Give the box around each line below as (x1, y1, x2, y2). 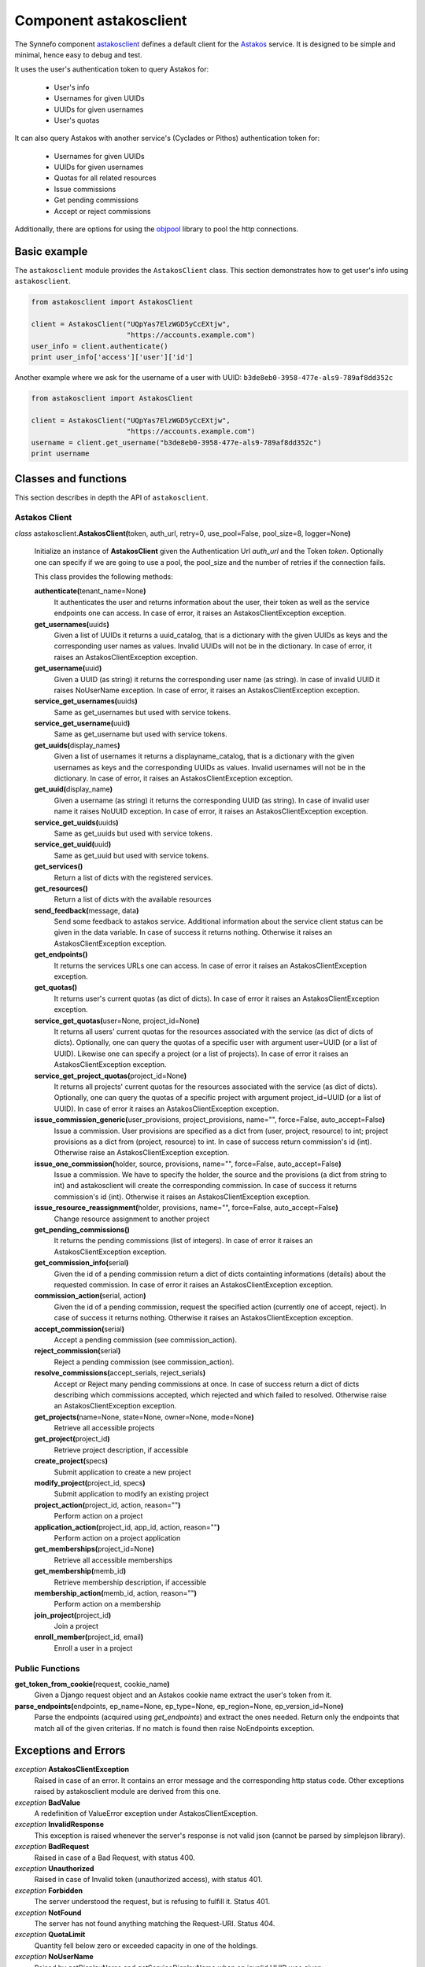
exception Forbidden (14, 1885, 83, 1895)
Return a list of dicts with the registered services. (54, 873, 213, 882)
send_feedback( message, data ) (34, 906, 139, 915)
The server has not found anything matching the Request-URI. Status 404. (34, 1918, 275, 1928)
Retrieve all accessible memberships (54, 1555, 173, 1565)
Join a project (54, 1622, 98, 1631)
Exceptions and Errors (14, 1744, 126, 1758)
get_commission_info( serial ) (34, 1258, 129, 1268)
